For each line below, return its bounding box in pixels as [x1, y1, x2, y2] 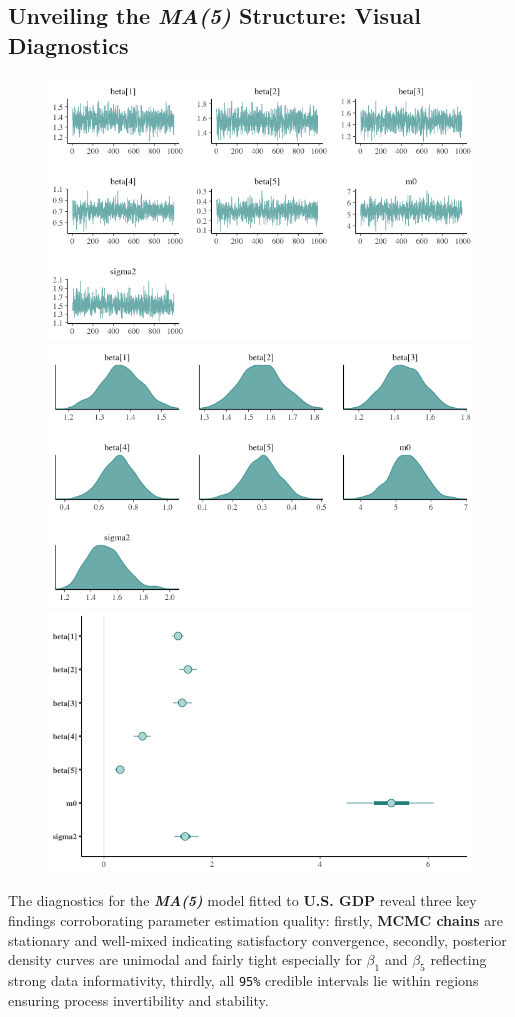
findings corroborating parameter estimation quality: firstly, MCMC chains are [8, 910, 504, 931]
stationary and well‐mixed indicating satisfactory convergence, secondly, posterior [8, 929, 507, 950]
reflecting [430, 949, 487, 970]
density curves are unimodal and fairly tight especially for [8, 949, 362, 970]
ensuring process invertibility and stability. [8, 989, 269, 1010]
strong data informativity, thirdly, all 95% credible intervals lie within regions [8, 970, 479, 990]
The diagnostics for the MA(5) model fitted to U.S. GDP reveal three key [8, 890, 477, 911]
